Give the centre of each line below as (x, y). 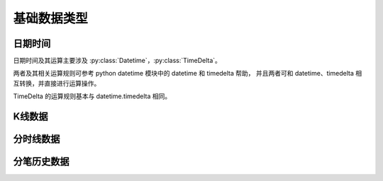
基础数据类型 (51, 18)
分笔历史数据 (41, 162)
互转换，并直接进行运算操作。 (57, 83)
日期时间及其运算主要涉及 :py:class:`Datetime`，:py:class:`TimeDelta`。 (117, 61)
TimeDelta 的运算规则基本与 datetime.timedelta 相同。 (92, 96)
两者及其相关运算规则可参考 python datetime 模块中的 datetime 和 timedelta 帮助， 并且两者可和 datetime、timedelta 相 (188, 74)
